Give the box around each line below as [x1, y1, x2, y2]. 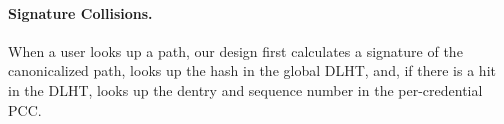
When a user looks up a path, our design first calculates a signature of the [8, 40, 463, 61]
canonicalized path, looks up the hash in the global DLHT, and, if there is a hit [8, 60, 496, 81]
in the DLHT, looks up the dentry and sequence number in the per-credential [8, 79, 483, 100]
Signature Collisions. [8, 2, 153, 23]
